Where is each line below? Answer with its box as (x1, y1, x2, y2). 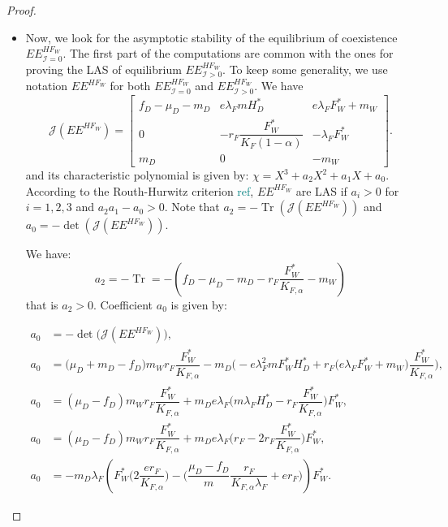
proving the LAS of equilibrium (25, 60, 182, 77)
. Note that (164, 198, 220, 215)
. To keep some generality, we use (222, 60, 388, 77)
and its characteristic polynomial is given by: (25, 166, 249, 184)
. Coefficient (93, 296, 153, 313)
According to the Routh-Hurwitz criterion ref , (25, 182, 254, 199)
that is (25, 296, 58, 313)
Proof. (6, 2, 37, 18)
